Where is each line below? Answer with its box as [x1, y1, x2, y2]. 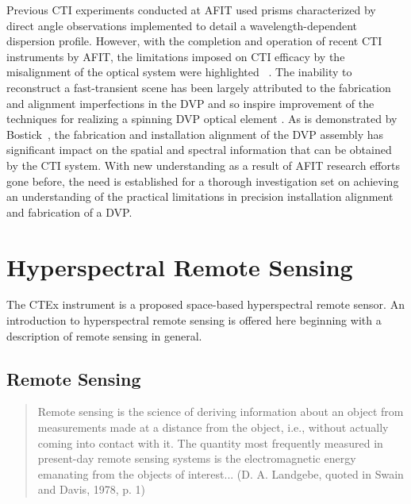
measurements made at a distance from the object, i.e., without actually [37, 419, 389, 436]
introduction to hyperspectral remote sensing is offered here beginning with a [6, 312, 382, 329]
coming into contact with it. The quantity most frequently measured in [37, 434, 383, 451]
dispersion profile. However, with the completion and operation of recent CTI [6, 33, 382, 49]
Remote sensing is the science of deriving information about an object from [37, 403, 404, 420]
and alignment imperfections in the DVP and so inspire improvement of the [6, 94, 375, 111]
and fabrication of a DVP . [6, 203, 133, 220]
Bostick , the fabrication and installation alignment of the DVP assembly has [6, 125, 384, 142]
